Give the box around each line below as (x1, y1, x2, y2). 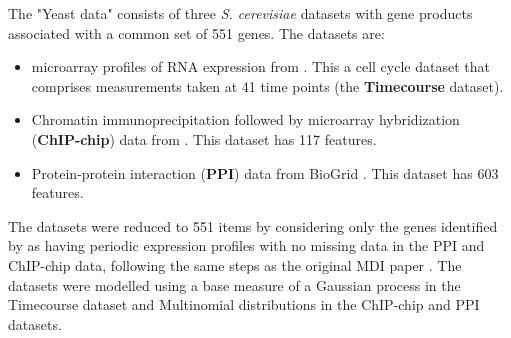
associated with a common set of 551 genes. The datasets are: (8, 22, 385, 43)
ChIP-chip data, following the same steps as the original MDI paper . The (8, 254, 462, 275)
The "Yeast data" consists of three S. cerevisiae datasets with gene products (8, 3, 473, 23)
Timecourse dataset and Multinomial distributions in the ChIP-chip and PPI (8, 294, 480, 315)
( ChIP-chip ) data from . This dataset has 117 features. (31, 128, 377, 149)
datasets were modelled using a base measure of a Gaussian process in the (8, 274, 461, 295)
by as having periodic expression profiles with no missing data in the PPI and (8, 235, 485, 256)
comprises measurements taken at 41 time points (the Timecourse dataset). (31, 75, 504, 96)
